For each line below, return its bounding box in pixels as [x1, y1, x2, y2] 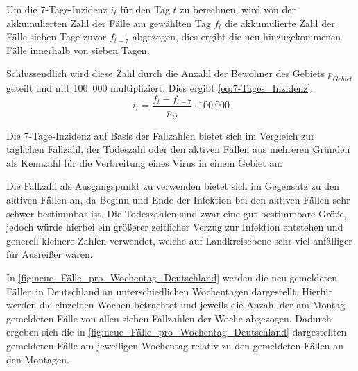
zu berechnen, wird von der [180, 2, 296, 16]
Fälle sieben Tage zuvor [6, 29, 107, 44]
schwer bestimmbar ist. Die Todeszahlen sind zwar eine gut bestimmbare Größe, [6, 206, 347, 220]
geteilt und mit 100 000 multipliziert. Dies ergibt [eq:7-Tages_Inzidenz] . [6, 81, 314, 95]
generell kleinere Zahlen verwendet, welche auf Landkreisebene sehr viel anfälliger [6, 233, 352, 247]
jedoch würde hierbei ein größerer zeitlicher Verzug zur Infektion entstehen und [6, 220, 343, 234]
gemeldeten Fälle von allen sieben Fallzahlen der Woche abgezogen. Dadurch [6, 311, 332, 325]
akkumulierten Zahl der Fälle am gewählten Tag [6, 15, 211, 30]
